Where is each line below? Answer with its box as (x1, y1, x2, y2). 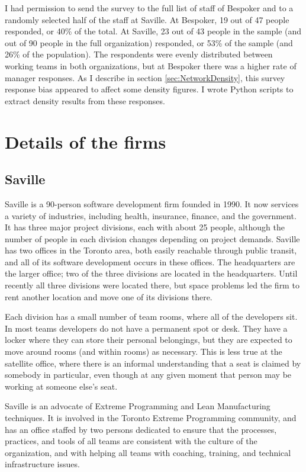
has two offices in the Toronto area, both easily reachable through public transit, (5, 244, 297, 256)
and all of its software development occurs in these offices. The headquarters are (5, 255, 295, 268)
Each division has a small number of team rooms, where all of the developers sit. (5, 310, 298, 323)
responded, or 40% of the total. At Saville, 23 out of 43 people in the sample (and (5, 25, 302, 37)
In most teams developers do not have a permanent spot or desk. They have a (5, 322, 288, 334)
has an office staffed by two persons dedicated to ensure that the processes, (5, 423, 277, 435)
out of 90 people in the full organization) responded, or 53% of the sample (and (5, 36, 293, 49)
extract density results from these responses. (5, 94, 165, 107)
